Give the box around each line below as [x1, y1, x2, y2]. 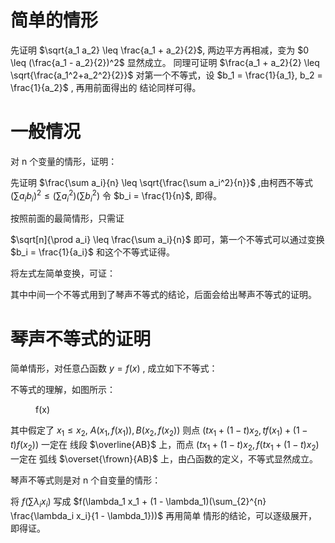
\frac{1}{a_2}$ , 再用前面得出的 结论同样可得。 [10, 81, 202, 93]
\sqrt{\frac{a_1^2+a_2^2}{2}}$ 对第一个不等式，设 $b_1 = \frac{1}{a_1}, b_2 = [10, 69, 323, 81]
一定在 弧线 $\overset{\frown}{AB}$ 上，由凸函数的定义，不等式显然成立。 [10, 452, 318, 465]
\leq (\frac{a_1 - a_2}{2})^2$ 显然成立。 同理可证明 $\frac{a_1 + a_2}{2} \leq [10, 56, 320, 68]
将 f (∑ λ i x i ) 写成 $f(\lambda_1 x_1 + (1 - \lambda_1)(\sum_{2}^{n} [10, 495, 267, 510]
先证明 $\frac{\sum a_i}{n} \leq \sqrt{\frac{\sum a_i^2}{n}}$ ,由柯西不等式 [10, 176, 314, 188]
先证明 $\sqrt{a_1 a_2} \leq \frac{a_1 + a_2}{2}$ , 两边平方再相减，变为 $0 [10, 44, 309, 56]
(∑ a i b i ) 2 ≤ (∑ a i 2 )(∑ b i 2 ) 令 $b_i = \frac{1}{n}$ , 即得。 [10, 187, 222, 204]
